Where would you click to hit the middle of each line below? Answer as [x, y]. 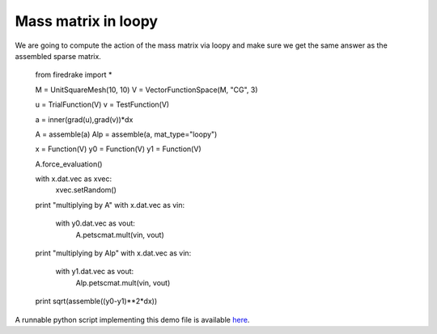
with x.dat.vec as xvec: [74, 179]
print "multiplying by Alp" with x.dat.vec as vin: [113, 253]
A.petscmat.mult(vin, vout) [120, 235]
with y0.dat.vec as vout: [95, 223]
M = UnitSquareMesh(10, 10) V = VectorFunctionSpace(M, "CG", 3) [146, 90]
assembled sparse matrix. [58, 56]
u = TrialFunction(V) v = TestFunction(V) [102, 104]
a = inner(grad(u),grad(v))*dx [84, 119]
